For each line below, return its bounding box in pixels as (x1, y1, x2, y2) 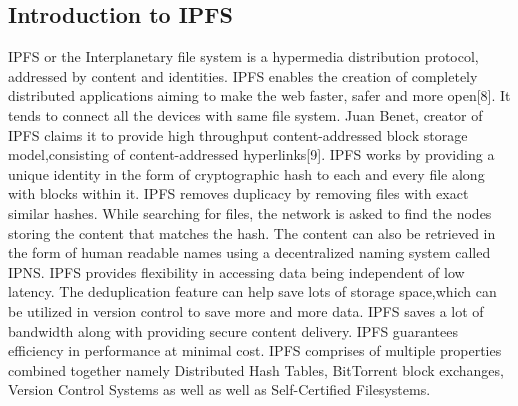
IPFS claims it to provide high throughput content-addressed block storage (8, 124, 468, 145)
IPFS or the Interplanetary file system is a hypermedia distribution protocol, (8, 46, 479, 67)
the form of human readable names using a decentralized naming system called (8, 242, 491, 263)
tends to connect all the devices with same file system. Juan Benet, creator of (8, 104, 483, 125)
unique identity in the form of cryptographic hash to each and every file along (8, 163, 485, 184)
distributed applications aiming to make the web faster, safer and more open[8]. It (8, 85, 511, 106)
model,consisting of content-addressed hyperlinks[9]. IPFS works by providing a (8, 144, 495, 165)
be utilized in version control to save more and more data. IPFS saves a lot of (8, 300, 484, 321)
